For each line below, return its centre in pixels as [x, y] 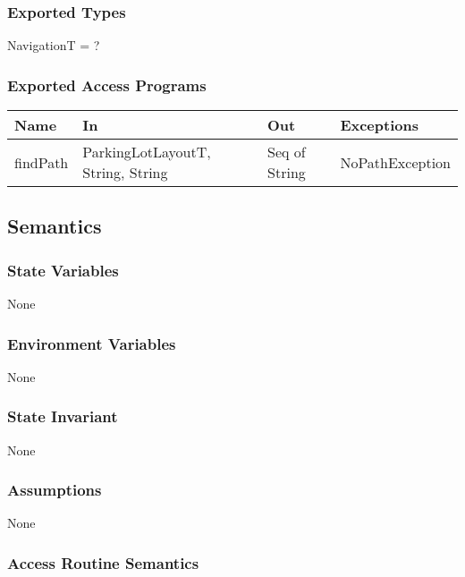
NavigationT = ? [54, 45]
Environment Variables [92, 343]
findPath [42, 162]
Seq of [287, 152]
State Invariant [63, 416]
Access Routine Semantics [103, 562]
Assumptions [55, 490]
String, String [125, 173]
